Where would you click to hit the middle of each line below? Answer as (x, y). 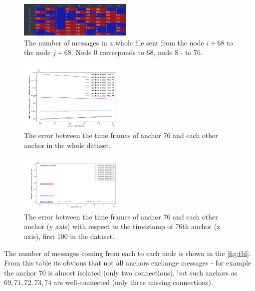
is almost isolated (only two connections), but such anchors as (143, 272)
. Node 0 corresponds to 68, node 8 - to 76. (137, 52)
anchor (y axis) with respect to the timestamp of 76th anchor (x (122, 226)
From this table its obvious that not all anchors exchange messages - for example (128, 263)
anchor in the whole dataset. (67, 145)
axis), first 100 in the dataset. (69, 236)
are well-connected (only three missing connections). (133, 282)
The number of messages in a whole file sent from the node (114, 42)
